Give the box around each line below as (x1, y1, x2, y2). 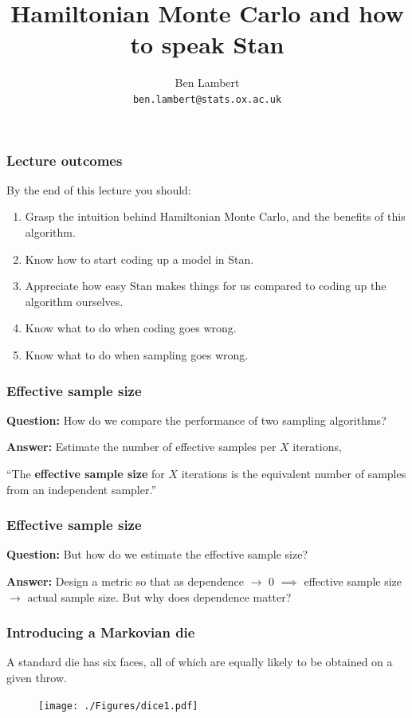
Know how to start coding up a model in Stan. (25, 250, 254, 267)
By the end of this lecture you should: (6, 181, 191, 198)
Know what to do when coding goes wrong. (25, 320, 237, 336)
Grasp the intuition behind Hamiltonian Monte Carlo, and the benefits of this (25, 208, 406, 225)
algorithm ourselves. (25, 292, 124, 309)
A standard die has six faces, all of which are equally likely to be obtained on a (6, 653, 393, 670)
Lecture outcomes (6, 150, 123, 170)
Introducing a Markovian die (6, 622, 195, 642)
